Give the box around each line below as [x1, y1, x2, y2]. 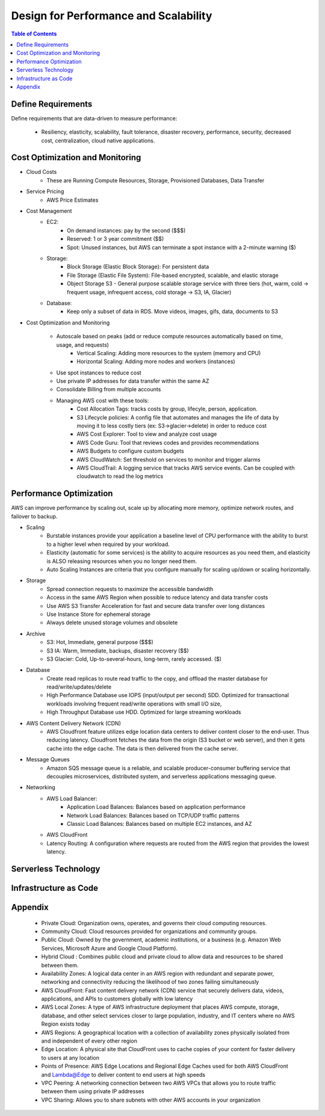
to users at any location [41, 1054, 99, 1061]
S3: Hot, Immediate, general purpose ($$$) [46, 639, 153, 646]
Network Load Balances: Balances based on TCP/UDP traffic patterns [67, 811, 240, 819]
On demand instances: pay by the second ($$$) [67, 226, 186, 234]
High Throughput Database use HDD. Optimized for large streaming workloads [46, 708, 241, 716]
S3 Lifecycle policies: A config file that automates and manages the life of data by [76, 414, 279, 421]
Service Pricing [26, 188, 64, 195]
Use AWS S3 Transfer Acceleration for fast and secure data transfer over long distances [46, 602, 265, 609]
